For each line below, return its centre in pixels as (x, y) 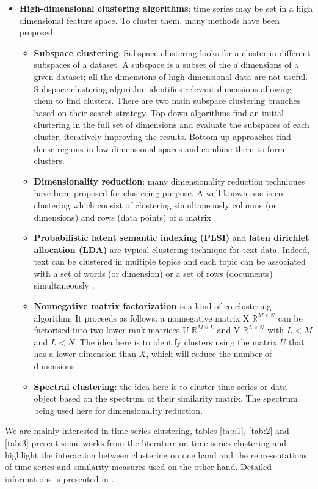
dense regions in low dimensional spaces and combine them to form (159, 148)
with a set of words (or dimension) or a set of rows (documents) (153, 273)
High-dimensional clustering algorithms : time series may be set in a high (166, 8)
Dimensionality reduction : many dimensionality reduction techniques (169, 181)
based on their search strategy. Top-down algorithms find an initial (159, 112)
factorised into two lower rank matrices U (111, 330)
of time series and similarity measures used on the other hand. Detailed (139, 467)
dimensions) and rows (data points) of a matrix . (125, 217)
